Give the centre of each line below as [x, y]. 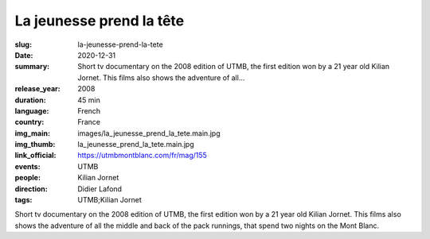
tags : [23, 200]
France [89, 122]
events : [27, 166]
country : [29, 122]
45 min [89, 100]
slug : [23, 44]
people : [28, 178]
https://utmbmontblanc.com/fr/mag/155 [142, 156]
